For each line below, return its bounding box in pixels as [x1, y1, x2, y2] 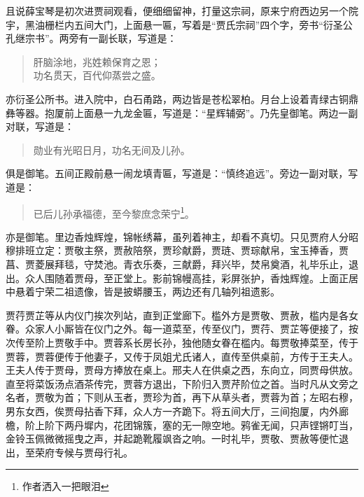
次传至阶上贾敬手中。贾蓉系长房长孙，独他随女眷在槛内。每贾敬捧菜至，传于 [6, 335, 358, 349]
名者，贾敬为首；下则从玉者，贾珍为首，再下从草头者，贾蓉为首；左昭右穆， [6, 390, 358, 405]
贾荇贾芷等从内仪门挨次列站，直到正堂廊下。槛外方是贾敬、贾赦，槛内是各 [6, 307, 349, 322]
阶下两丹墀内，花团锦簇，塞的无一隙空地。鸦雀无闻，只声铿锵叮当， [44, 417, 358, 432]
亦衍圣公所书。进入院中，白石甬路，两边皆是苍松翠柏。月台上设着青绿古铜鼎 [6, 91, 358, 106]
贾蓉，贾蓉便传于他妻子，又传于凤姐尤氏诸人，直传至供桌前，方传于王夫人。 [6, 349, 358, 363]
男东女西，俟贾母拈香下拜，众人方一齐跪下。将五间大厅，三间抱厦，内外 [6, 403, 339, 418]
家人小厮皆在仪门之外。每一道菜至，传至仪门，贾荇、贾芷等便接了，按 [34, 321, 358, 336]
